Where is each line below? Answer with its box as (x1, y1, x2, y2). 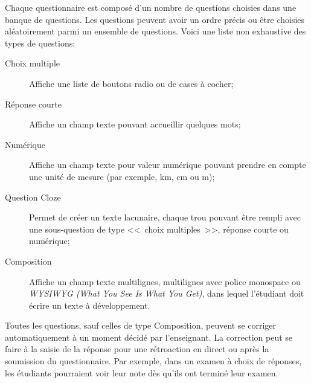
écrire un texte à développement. (29, 298, 150, 311)
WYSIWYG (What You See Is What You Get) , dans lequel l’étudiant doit (29, 287, 304, 300)
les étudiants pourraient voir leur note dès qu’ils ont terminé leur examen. (5, 366, 278, 379)
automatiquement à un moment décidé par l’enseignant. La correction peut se (5, 330, 293, 343)
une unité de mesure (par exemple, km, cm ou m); (29, 170, 215, 182)
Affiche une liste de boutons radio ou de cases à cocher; (29, 77, 234, 89)
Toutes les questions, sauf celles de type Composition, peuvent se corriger (5, 319, 277, 332)
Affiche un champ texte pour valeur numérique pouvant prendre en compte (29, 158, 306, 171)
